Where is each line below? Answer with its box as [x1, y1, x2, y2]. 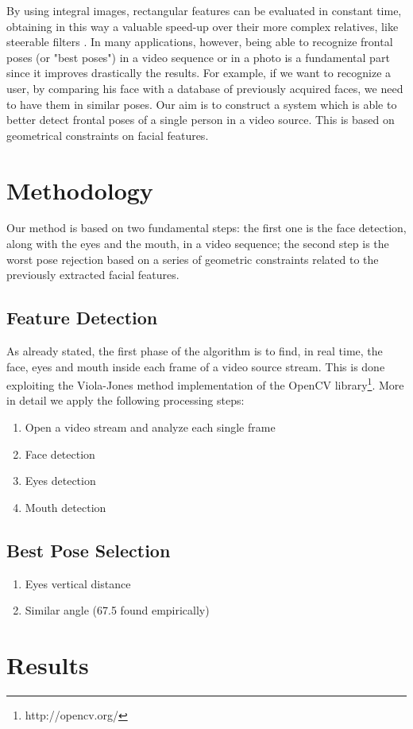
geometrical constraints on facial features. [6, 126, 209, 143]
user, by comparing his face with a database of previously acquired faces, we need [6, 79, 403, 96]
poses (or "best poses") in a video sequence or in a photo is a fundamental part [6, 48, 390, 65]
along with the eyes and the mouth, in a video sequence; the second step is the [6, 235, 389, 252]
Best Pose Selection [6, 537, 171, 562]
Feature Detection [6, 305, 158, 330]
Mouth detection [25, 498, 106, 515]
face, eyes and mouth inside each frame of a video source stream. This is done [6, 358, 385, 374]
